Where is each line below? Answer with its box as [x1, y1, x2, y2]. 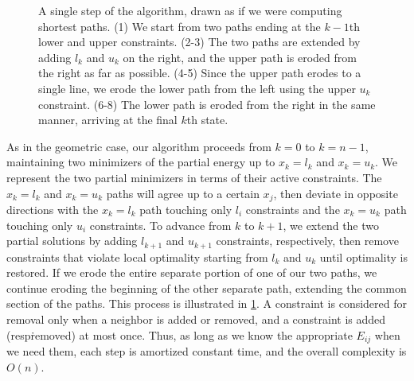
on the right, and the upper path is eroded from [123, 49, 357, 65]
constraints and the [245, 200, 340, 217]
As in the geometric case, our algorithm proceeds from [6, 138, 271, 154]
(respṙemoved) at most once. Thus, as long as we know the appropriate [6, 326, 353, 343]
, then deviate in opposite [273, 185, 398, 201]
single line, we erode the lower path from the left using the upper [38, 80, 356, 96]
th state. [186, 111, 228, 128]
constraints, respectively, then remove [216, 232, 399, 249]
